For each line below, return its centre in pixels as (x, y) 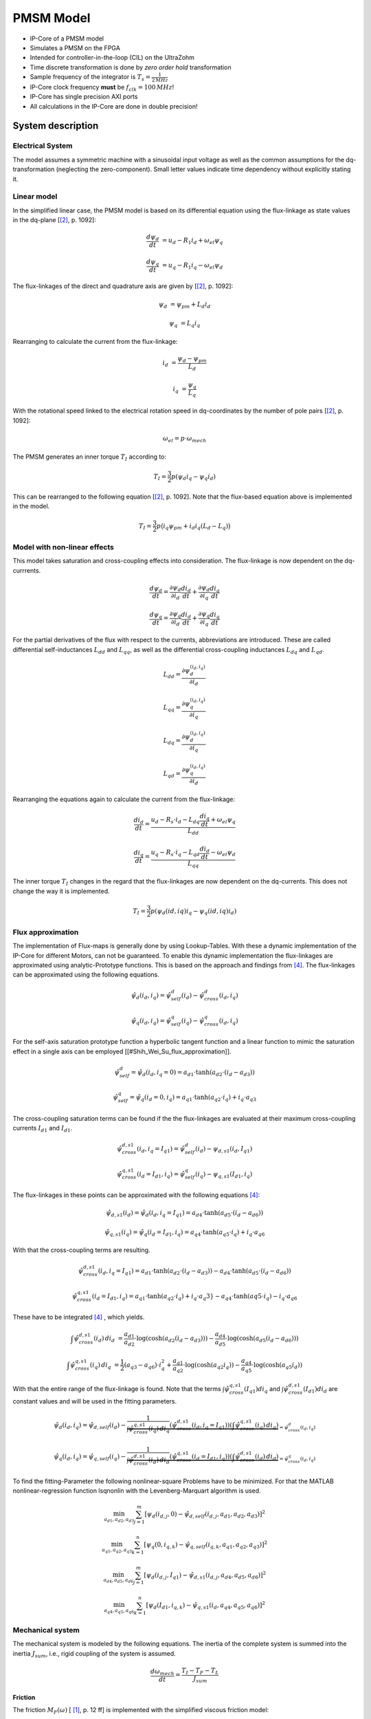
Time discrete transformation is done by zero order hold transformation (131, 67)
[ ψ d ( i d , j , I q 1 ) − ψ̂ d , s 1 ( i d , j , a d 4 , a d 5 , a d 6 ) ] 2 (205, 1575)
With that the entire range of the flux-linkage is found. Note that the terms (117, 1388)
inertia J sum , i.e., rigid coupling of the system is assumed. (94, 1654)
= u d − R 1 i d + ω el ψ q (192, 241)
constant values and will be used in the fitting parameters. (95, 1401)
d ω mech (162, 1672)
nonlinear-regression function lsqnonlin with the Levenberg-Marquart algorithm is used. (137, 1490)
